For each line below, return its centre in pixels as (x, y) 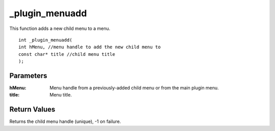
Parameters (28, 75)
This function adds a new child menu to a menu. (60, 28)
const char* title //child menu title (67, 54)
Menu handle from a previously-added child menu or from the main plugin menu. (134, 88)
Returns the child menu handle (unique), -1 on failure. (65, 121)
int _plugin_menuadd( (45, 40)
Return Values (32, 109)
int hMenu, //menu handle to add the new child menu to (90, 47)
